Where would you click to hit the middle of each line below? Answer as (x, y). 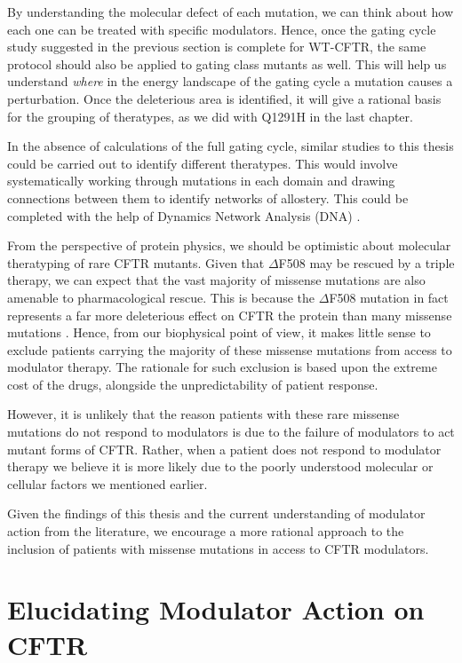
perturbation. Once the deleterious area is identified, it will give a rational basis (224, 98)
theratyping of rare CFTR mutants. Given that (136, 262)
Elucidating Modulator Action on (216, 609)
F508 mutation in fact (389, 297)
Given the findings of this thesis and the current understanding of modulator (216, 513)
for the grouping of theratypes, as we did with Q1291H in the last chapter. (210, 116)
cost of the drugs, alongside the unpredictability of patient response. (193, 384)
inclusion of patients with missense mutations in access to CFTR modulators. (218, 548)
